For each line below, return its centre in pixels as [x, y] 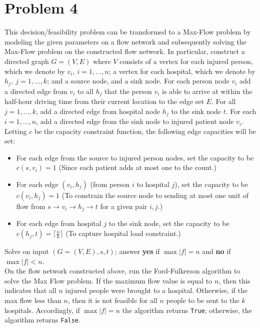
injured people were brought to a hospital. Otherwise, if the [156, 290]
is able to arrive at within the [207, 91]
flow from [31, 206]
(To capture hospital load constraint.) [123, 233]
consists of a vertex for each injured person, [186, 61]
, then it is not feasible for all [112, 300]
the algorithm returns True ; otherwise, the [187, 310]
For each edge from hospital [59, 223]
